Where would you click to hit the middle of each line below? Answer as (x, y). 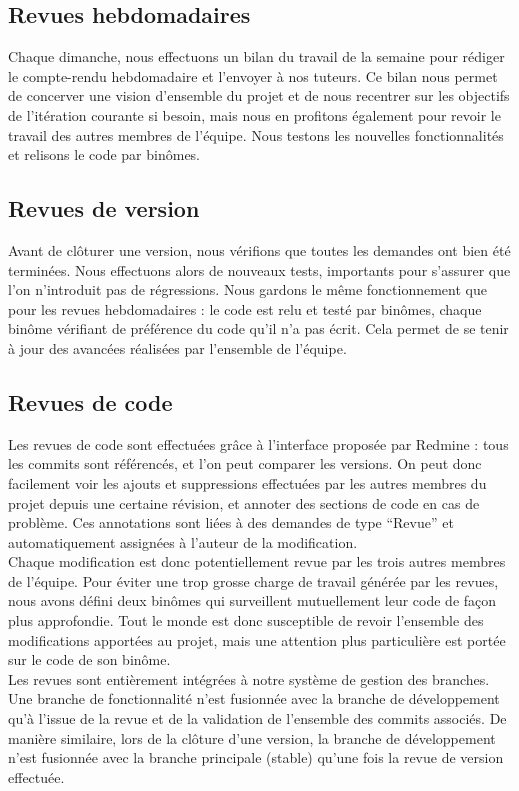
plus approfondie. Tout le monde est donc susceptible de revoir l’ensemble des (246, 620)
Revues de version (104, 208)
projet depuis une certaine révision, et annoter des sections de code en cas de (244, 502)
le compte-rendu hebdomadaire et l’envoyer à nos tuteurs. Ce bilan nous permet (253, 75)
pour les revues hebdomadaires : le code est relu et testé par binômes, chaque (245, 308)
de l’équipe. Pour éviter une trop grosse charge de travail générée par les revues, (253, 580)
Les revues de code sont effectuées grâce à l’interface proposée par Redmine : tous (258, 443)
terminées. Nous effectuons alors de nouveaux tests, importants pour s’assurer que (259, 269)
